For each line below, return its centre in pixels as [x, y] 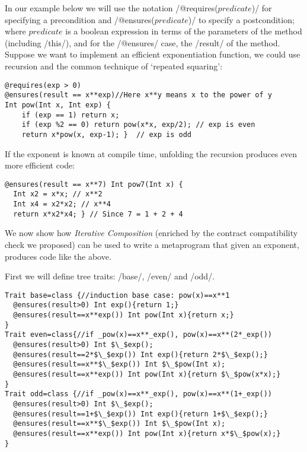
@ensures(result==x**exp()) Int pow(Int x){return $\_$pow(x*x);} [147, 374]
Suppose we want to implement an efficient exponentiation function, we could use [153, 54]
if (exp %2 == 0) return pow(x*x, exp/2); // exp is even [138, 125]
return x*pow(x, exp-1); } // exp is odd [106, 134]
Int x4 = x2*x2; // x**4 [62, 204]
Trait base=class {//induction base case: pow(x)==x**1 [117, 295]
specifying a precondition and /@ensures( [80, 19]
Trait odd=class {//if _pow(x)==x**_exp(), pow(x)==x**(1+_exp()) [139, 394]
